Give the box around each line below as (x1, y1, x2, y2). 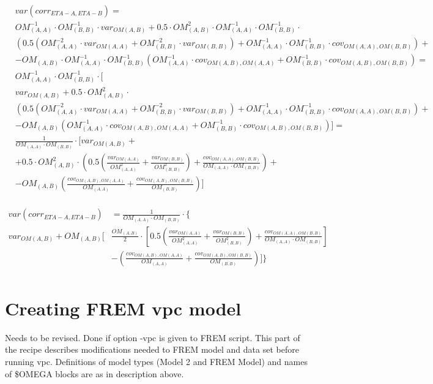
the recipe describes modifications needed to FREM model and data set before (5, 343, 299, 356)
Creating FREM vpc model (5, 295, 242, 320)
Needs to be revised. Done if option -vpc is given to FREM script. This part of (5, 331, 300, 344)
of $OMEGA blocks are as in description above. (5, 367, 184, 380)
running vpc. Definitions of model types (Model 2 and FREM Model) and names (5, 355, 308, 367)
